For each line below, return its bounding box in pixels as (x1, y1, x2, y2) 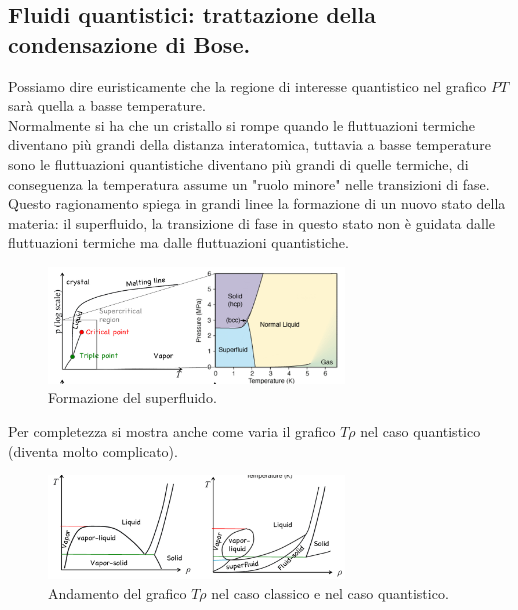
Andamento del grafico (48, 583, 187, 604)
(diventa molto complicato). (8, 440, 178, 461)
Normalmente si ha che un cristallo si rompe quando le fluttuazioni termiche (8, 114, 476, 135)
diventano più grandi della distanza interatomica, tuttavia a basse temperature (8, 134, 492, 155)
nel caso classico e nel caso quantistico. (211, 583, 449, 604)
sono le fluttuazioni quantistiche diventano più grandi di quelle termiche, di (8, 153, 469, 174)
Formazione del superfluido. (48, 387, 217, 408)
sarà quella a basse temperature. (8, 95, 206, 116)
